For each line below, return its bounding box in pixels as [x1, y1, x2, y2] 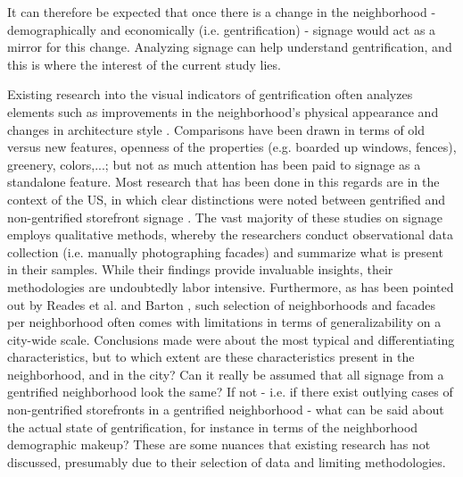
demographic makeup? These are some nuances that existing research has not [7, 435, 431, 454]
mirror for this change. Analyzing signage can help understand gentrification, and [7, 38, 452, 56]
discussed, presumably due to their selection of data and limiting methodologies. [7, 452, 446, 471]
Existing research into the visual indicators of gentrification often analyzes [7, 85, 413, 104]
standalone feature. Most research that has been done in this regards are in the [7, 172, 440, 191]
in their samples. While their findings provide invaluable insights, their [7, 260, 393, 279]
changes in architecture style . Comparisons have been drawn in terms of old [7, 120, 426, 138]
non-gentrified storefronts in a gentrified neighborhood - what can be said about [7, 400, 444, 419]
